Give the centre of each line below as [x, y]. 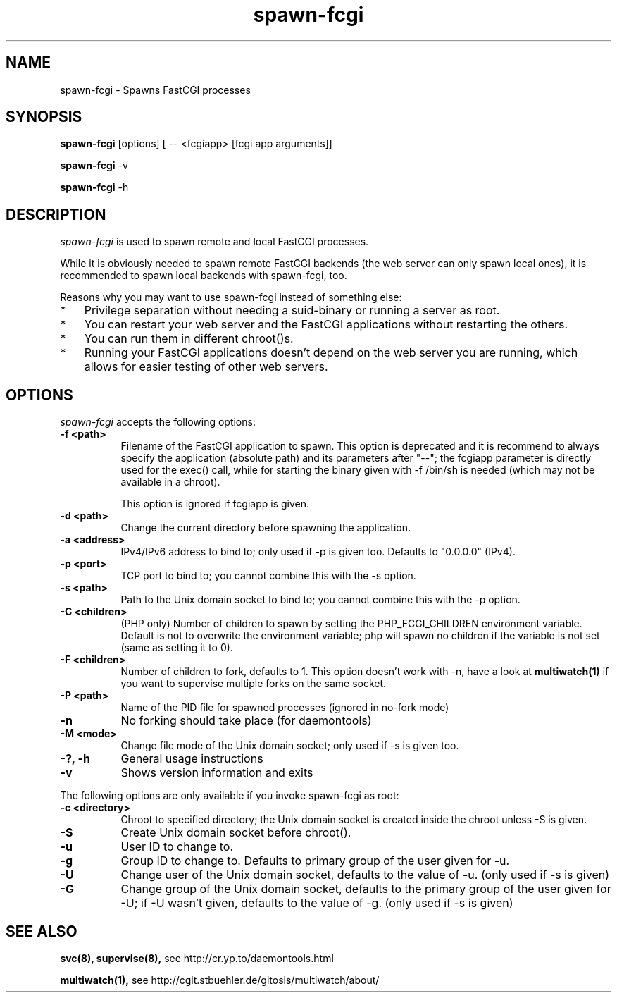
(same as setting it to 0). [177, 648]
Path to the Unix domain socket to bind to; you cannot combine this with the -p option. [320, 600]
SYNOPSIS [44, 117]
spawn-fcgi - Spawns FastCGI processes [155, 90]
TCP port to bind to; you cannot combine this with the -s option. [268, 576]
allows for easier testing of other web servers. [206, 367]
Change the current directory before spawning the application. [266, 528]
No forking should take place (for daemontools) [246, 721]
